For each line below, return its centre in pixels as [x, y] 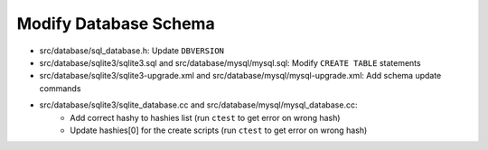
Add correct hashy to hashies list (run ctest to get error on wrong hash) [205, 117]
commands [60, 88]
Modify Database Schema [116, 23]
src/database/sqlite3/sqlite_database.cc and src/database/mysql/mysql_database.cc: [198, 105]
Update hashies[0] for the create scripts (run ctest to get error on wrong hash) [219, 130]
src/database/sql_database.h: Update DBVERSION [132, 51]
